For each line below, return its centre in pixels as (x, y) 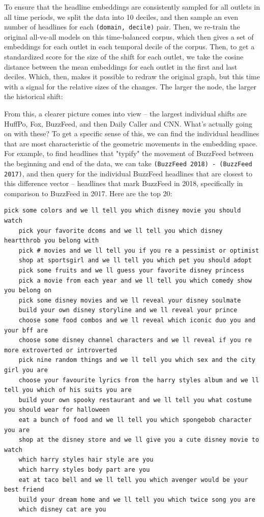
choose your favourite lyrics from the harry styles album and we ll (139, 380)
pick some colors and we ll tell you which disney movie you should (123, 211)
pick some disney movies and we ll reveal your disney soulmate (130, 300)
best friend (24, 490)
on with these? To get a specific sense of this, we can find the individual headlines (132, 133)
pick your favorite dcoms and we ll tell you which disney (121, 231)
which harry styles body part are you (84, 469)
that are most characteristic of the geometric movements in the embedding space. (131, 143)
